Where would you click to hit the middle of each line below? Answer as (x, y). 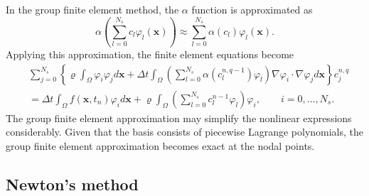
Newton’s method (72, 184)
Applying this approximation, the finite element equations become (150, 54)
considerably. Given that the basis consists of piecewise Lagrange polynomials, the (185, 132)
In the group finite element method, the (92, 9)
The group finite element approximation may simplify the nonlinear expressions (179, 118)
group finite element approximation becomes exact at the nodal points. (160, 145)
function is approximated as (252, 9)
